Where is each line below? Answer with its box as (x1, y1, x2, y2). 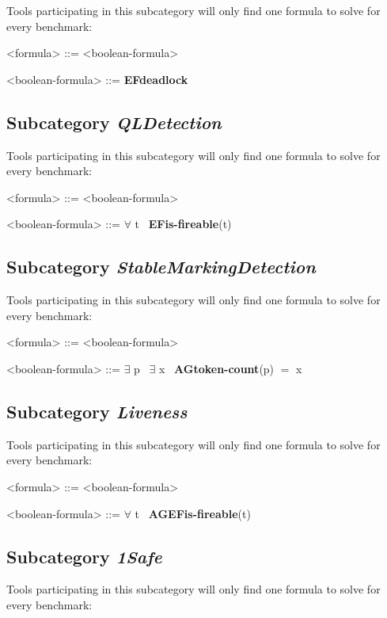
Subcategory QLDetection (6, 109, 222, 134)
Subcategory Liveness (6, 399, 188, 423)
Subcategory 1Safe (6, 544, 162, 568)
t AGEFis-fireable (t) (135, 505, 251, 521)
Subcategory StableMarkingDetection (6, 254, 316, 279)
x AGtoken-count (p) (158, 360, 275, 376)
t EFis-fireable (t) (135, 216, 232, 232)
